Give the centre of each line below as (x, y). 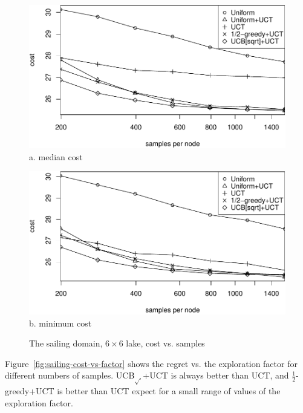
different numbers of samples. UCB (70, 375)
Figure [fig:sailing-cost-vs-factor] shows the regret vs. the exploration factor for (151, 363)
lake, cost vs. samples (165, 343)
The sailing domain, (66, 343)
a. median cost (56, 156)
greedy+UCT (30, 390)
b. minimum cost (60, 323)
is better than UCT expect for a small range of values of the (169, 390)
